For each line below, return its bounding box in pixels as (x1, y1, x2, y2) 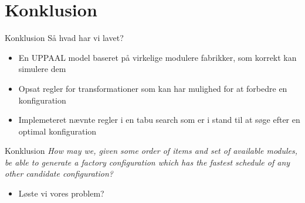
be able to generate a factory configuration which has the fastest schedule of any (5, 156, 290, 168)
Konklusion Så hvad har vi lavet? (5, 32, 124, 44)
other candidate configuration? (5, 167, 113, 180)
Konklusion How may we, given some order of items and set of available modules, (5, 144, 298, 157)
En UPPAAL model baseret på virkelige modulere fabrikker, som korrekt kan (18, 51, 297, 63)
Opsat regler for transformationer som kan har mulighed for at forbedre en (18, 82, 287, 94)
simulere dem (18, 63, 66, 75)
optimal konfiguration (18, 125, 97, 137)
